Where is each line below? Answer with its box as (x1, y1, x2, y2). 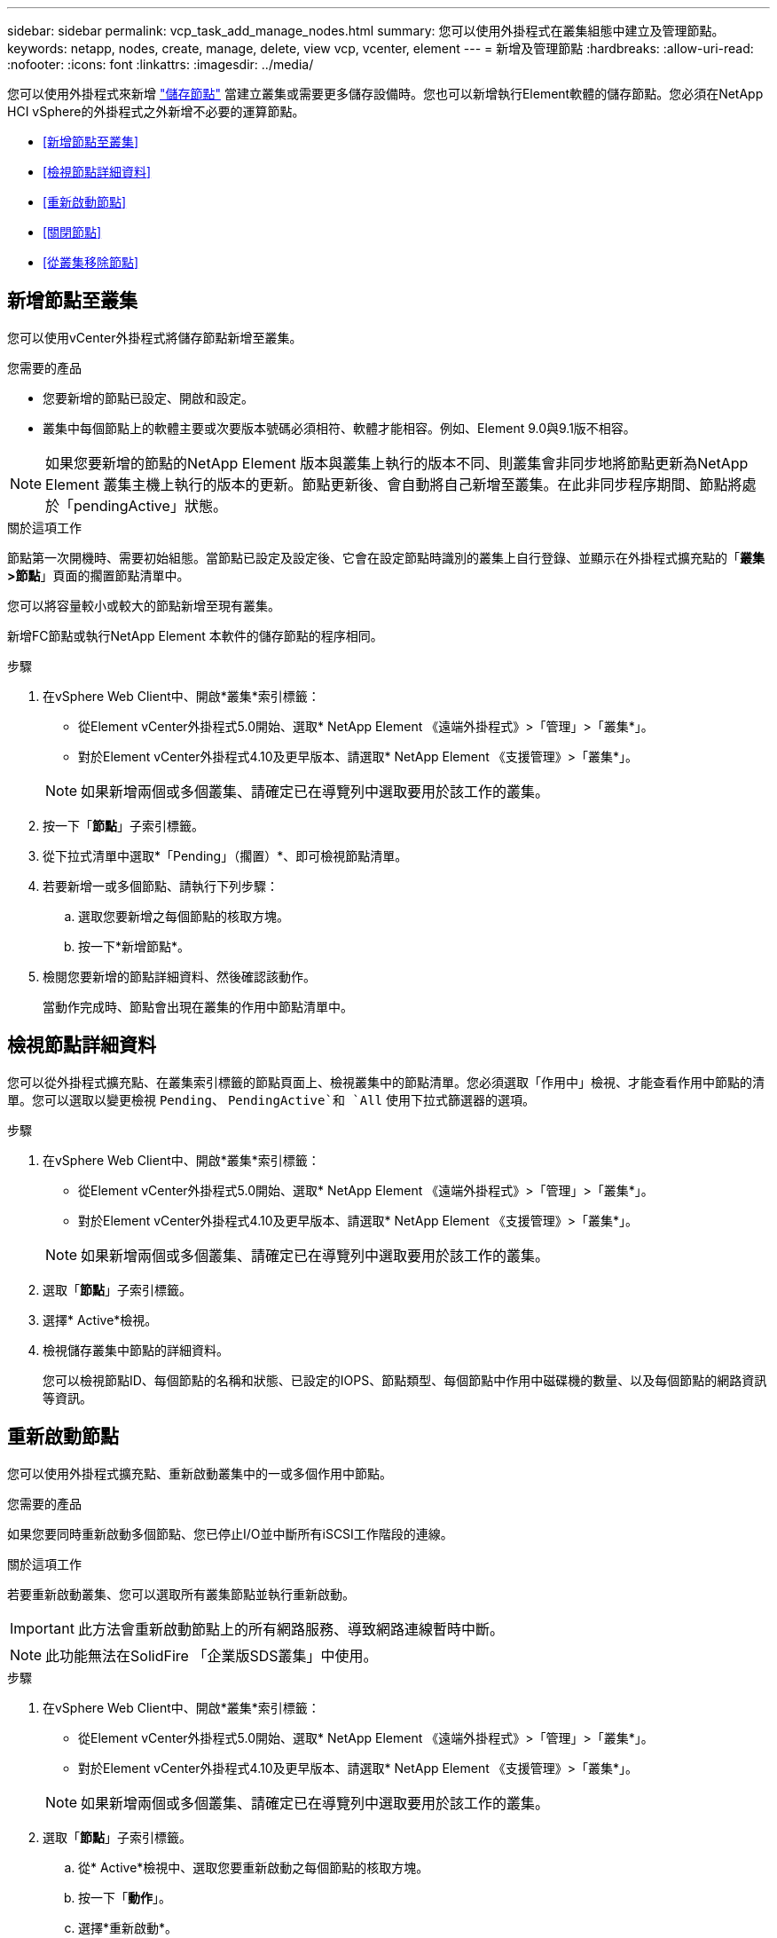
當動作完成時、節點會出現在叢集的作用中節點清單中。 (43, 998, 353, 1014)
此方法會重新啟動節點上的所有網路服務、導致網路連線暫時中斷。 (77, 1619, 504, 1638)
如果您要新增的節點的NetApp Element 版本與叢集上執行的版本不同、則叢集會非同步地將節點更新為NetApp (45, 453, 749, 472)
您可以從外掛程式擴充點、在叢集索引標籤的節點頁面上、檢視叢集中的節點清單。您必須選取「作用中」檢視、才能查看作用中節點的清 (7, 1074, 765, 1090)
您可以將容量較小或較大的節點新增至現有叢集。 (7, 597, 280, 613)
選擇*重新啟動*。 (78, 1919, 178, 1935)
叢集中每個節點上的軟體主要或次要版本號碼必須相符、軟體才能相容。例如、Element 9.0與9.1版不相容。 (43, 420, 636, 436)
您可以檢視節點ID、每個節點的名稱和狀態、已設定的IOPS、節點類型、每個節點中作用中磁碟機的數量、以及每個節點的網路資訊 (43, 1372, 767, 1388)
